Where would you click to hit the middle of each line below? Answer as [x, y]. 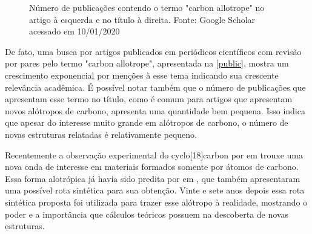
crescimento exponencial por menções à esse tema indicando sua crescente [142, 75]
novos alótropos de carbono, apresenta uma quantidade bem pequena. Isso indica [155, 110]
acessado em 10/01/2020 [75, 31]
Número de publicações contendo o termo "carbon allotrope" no [147, 7]
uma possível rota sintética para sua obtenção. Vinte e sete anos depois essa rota [155, 190]
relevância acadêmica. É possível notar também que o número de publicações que [155, 87]
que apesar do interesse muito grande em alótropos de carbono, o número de [147, 122]
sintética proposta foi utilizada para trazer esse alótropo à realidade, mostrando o [156, 202]
